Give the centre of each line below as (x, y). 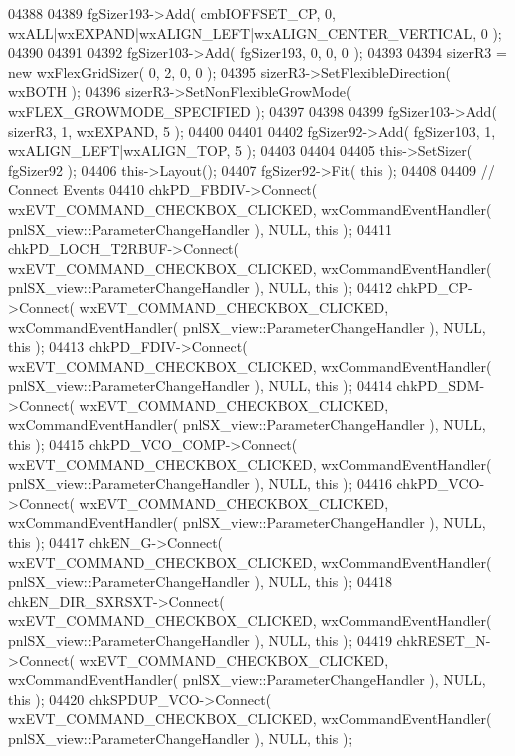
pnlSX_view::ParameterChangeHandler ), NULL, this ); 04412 (200, 287)
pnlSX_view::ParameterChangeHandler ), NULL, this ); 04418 (200, 581)
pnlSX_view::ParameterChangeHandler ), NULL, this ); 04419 (200, 640)
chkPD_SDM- (440, 385)
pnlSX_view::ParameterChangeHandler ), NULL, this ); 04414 (200, 385)
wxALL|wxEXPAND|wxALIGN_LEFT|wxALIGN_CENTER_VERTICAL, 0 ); (255, 32)
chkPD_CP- (434, 287)
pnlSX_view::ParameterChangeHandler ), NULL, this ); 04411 (200, 228)
